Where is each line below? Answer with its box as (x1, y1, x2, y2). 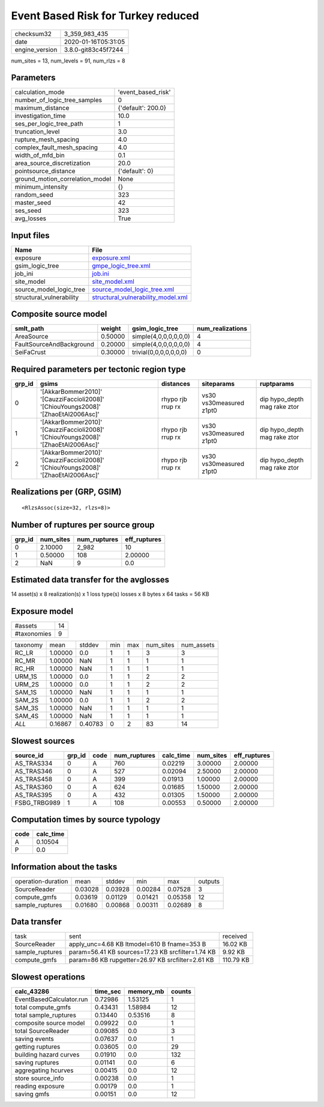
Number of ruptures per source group (11, 520, 155, 530)
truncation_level (14, 127, 60, 136)
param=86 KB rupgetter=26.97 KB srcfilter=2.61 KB (69, 956, 214, 964)
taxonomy (14, 641, 43, 649)
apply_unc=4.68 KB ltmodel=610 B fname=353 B (69, 940, 206, 948)
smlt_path (14, 325, 44, 333)
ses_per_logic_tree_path (14, 120, 83, 128)
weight (101, 325, 121, 333)
